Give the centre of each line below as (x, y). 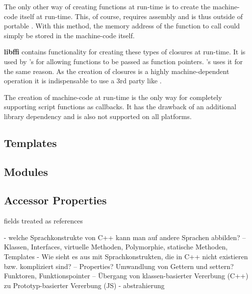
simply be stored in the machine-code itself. (69, 35)
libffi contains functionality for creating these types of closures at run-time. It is (125, 52)
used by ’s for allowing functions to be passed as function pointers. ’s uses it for (124, 61)
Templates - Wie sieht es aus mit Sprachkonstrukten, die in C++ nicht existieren (126, 257)
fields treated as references (43, 221)
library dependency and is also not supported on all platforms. (98, 116)
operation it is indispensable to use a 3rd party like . (83, 81)
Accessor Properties (55, 200)
